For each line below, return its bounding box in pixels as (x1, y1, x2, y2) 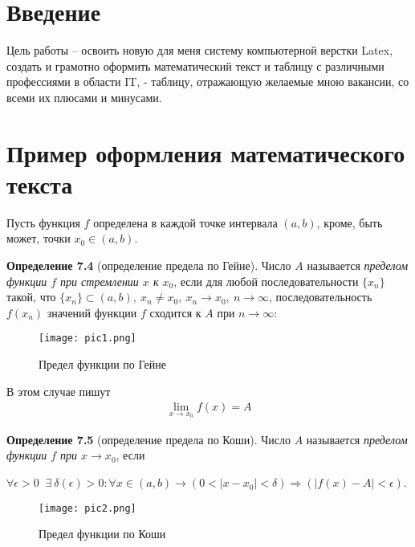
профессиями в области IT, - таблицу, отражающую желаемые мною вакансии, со (6, 73, 409, 90)
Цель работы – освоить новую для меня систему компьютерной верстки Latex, (6, 42, 393, 59)
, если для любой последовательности (173, 272, 359, 289)
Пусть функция (6, 214, 80, 231)
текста (6, 167, 73, 200)
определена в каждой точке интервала (93, 214, 278, 231)
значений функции (47, 304, 137, 320)
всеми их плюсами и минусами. (6, 88, 162, 105)
